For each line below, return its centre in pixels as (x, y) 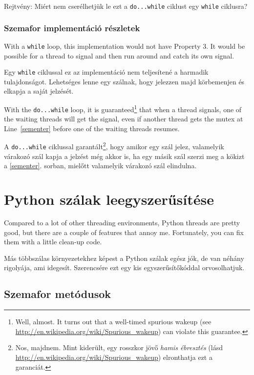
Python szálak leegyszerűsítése (109, 199)
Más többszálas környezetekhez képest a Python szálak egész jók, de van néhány (124, 258)
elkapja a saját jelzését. (39, 91)
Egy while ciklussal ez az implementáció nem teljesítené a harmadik (106, 72)
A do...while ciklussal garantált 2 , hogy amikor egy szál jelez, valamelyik (114, 146)
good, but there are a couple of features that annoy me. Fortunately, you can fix (124, 232)
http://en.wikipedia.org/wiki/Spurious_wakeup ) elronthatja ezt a (114, 357)
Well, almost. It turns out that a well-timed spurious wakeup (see (113, 322)
